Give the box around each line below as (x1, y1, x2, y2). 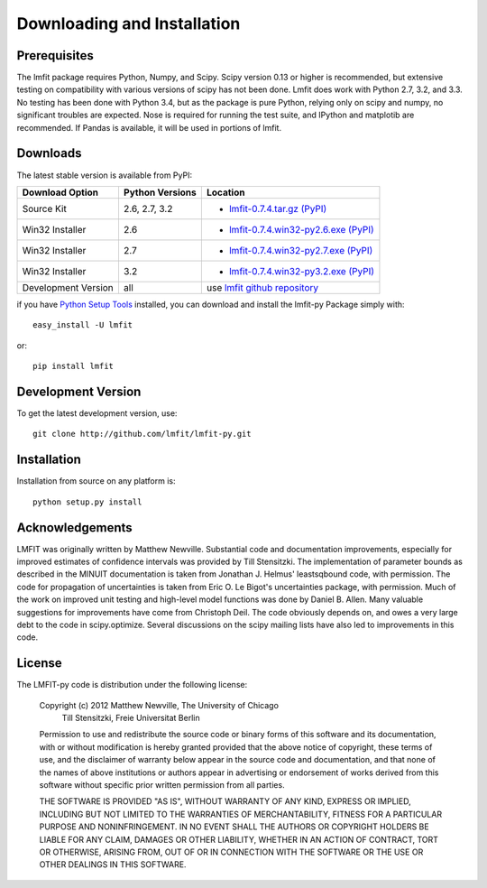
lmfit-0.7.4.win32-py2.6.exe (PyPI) (228, 223, 374, 236)
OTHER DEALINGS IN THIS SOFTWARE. (39, 859, 187, 870)
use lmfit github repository (206, 281, 319, 293)
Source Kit (22, 202, 67, 215)
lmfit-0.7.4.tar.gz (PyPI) (228, 202, 327, 215)
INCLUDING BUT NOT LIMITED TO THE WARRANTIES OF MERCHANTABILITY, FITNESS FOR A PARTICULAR (39, 809, 442, 819)
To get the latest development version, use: (16, 408, 178, 419)
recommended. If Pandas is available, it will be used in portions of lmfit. (16, 122, 282, 133)
